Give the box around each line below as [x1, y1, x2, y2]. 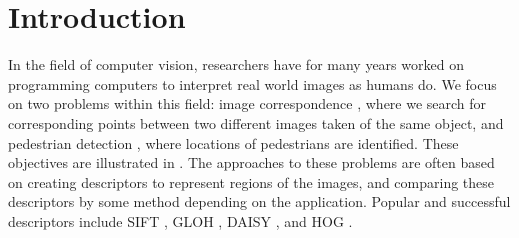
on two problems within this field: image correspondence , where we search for [8, 93, 487, 114]
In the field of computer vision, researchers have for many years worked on [8, 54, 464, 75]
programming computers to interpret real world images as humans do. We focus [8, 73, 497, 94]
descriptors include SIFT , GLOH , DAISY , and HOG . [8, 210, 353, 231]
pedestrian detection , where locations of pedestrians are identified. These [8, 132, 459, 153]
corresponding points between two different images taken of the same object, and [8, 112, 504, 133]
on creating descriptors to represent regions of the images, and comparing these [8, 171, 495, 192]
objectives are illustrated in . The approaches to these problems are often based [8, 152, 495, 173]
